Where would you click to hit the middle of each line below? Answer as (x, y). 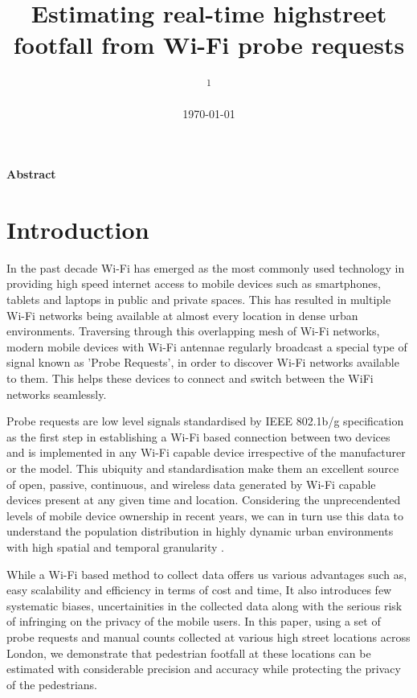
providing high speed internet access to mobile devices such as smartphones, (194, 283)
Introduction (78, 229)
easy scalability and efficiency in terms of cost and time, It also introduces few (199, 590)
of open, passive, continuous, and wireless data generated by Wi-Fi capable (191, 484)
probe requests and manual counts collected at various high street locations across (208, 636)
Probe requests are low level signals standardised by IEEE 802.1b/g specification (205, 421)
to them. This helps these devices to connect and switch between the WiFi (190, 378)
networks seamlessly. (57, 394)
